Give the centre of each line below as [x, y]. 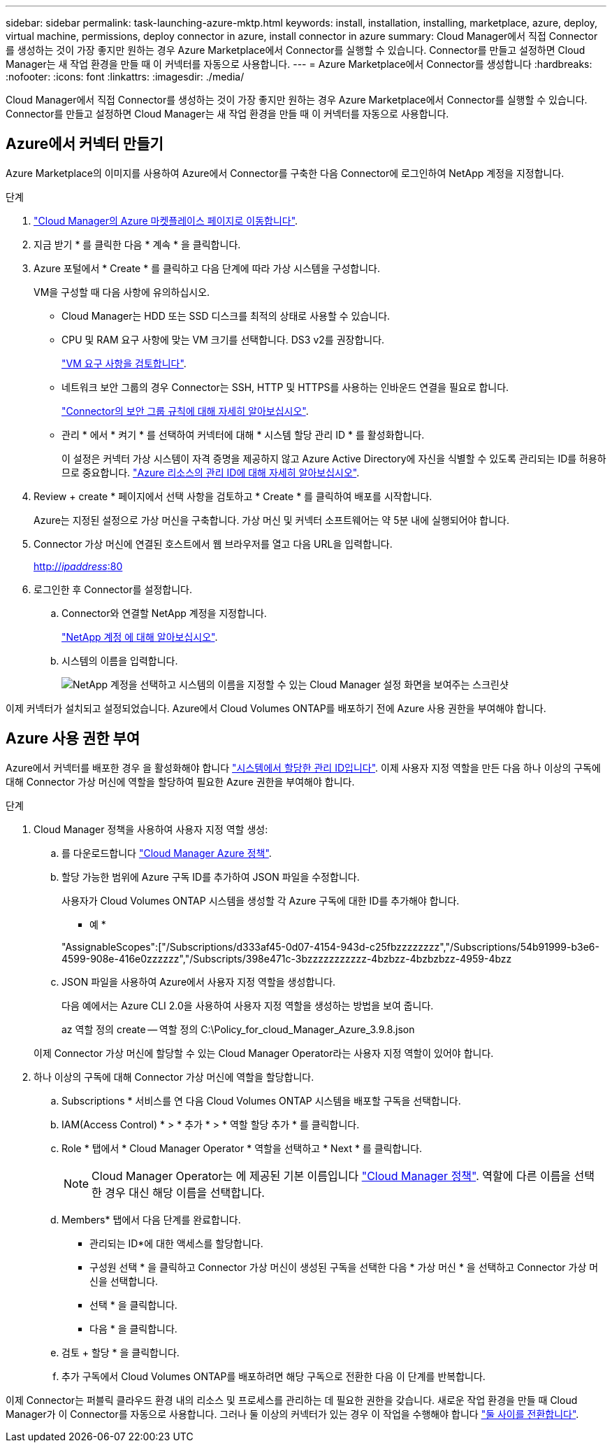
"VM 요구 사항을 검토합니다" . [124, 363]
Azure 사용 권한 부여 [73, 739]
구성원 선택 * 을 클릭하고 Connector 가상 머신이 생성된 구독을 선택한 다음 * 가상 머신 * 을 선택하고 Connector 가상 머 [344, 1267]
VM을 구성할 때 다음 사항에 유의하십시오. [122, 292]
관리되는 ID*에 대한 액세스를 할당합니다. [176, 1243]
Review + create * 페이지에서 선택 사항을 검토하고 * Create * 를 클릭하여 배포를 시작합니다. [233, 496]
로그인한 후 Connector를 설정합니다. [113, 589]
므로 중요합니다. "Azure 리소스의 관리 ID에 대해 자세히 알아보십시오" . [211, 472]
